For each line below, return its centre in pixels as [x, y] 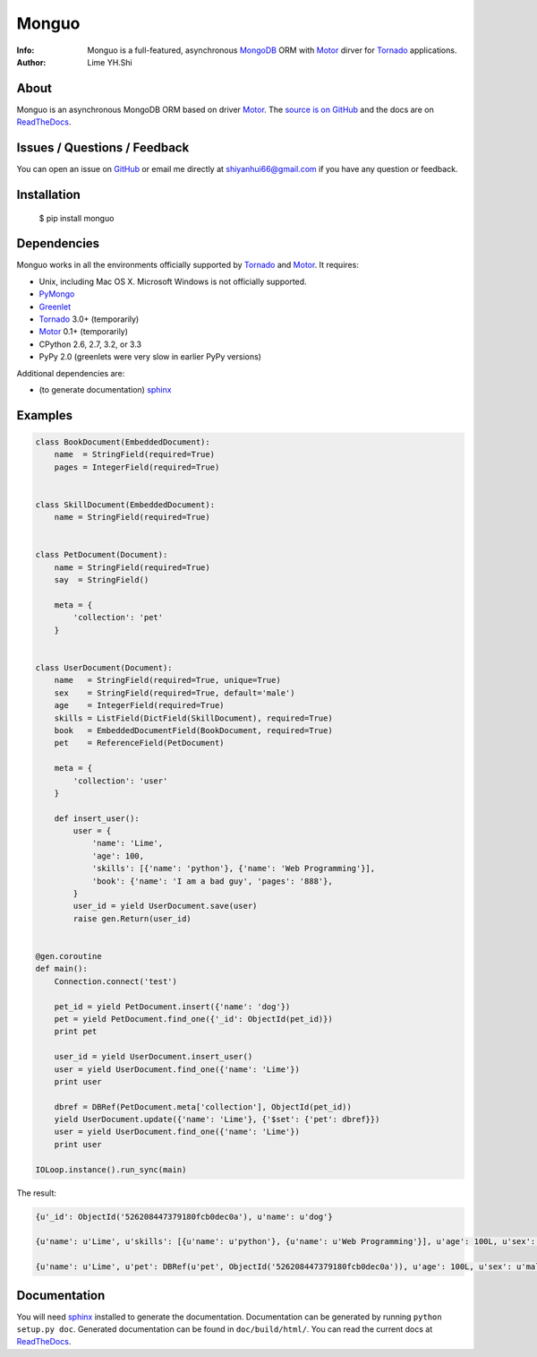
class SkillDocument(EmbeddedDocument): [125, 505]
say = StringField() [102, 580]
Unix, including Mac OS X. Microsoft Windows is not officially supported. [173, 281]
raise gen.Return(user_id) [132, 918]
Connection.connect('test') [116, 981]
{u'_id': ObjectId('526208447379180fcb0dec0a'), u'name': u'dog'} [184, 1216]
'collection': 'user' [120, 781]
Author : [31, 62]
